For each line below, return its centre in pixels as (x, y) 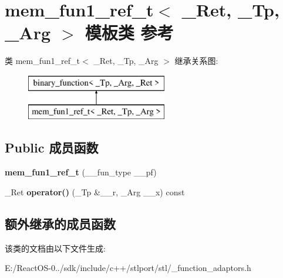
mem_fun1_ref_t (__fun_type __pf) (81, 172)
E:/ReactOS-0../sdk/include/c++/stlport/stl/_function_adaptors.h (128, 268)
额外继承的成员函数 (60, 223)
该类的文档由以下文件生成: (55, 248)
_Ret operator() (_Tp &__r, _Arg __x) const (95, 191)
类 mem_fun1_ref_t (42, 61)
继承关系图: (196, 61)
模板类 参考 (129, 33)
